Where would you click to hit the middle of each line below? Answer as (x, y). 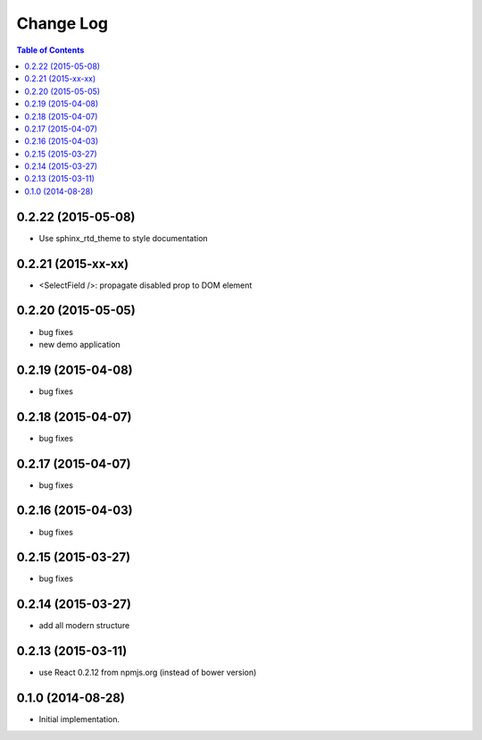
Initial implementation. (79, 719)
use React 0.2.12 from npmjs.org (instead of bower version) (148, 673)
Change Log (62, 23)
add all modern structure (84, 626)
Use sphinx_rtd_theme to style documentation (124, 238)
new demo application (79, 344)
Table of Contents (50, 50)
